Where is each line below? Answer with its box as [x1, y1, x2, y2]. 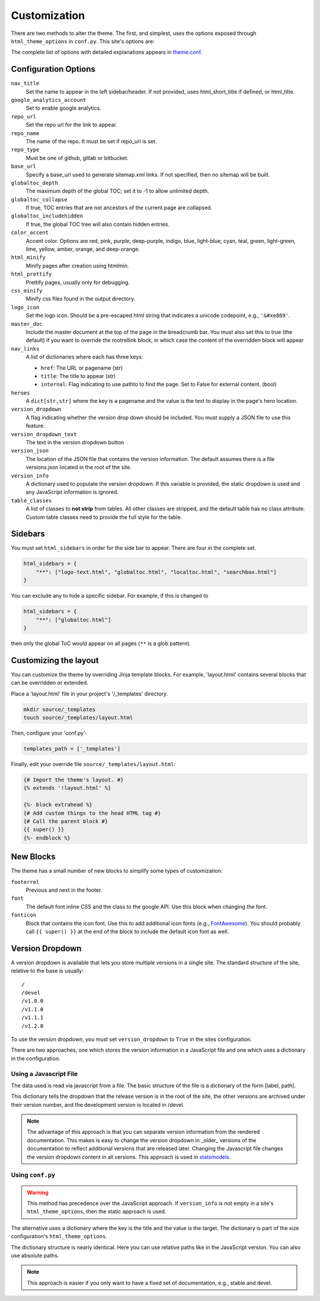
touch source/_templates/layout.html [23, 714, 133, 721]
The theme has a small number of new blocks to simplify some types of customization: [11, 867, 223, 874]
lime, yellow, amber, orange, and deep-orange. [25, 246, 140, 253]
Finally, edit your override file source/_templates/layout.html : [11, 760, 176, 767]
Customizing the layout [11, 655, 99, 665]
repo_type [11, 146, 40, 153]
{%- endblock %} [23, 834, 71, 841]
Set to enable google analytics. [25, 104, 102, 112]
